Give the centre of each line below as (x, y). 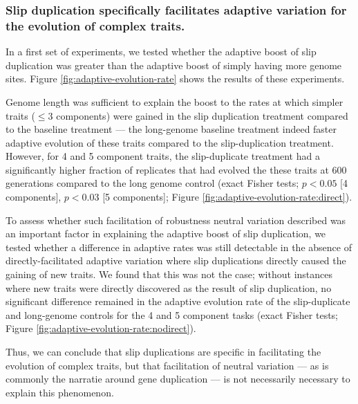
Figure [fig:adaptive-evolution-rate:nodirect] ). (101, 328)
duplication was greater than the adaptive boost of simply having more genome (174, 65)
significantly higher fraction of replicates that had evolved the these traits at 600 (176, 169)
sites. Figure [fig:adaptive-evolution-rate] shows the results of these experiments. (175, 79)
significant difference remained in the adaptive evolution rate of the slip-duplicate (178, 301)
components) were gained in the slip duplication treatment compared (202, 115)
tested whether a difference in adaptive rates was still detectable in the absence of (179, 247)
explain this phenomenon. (60, 392)
